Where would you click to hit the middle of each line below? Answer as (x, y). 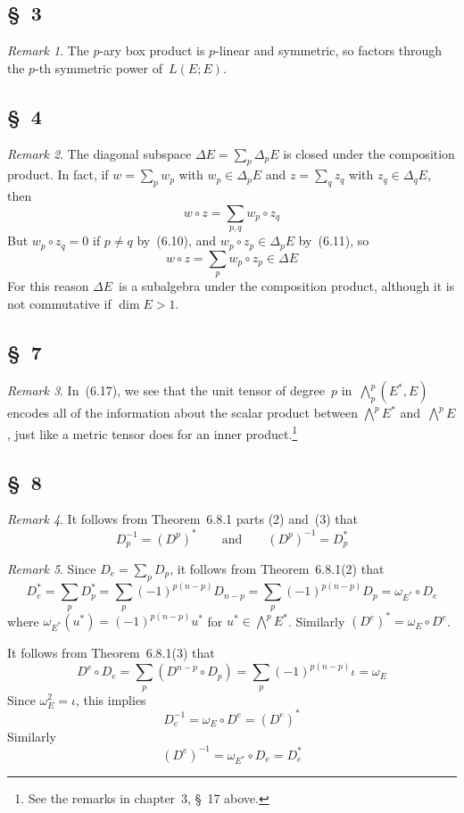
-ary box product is (152, 50)
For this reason (48, 286)
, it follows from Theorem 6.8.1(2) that (277, 568)
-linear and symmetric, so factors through (329, 50)
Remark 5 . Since (52, 568)
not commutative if (59, 303)
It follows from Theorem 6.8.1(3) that (111, 653)
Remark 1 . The (48, 50)
